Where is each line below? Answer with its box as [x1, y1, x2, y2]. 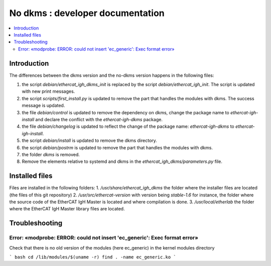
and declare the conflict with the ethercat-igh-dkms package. [35, 116, 163, 122]
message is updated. [22, 103, 65, 109]
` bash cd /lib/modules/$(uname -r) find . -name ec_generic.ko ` [9, 254, 177, 260]
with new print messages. [22, 88, 75, 95]
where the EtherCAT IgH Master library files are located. [9, 206, 125, 212]
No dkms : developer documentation [9, 8, 165, 19]
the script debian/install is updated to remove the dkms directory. [22, 138, 158, 144]
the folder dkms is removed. [22, 151, 80, 157]
